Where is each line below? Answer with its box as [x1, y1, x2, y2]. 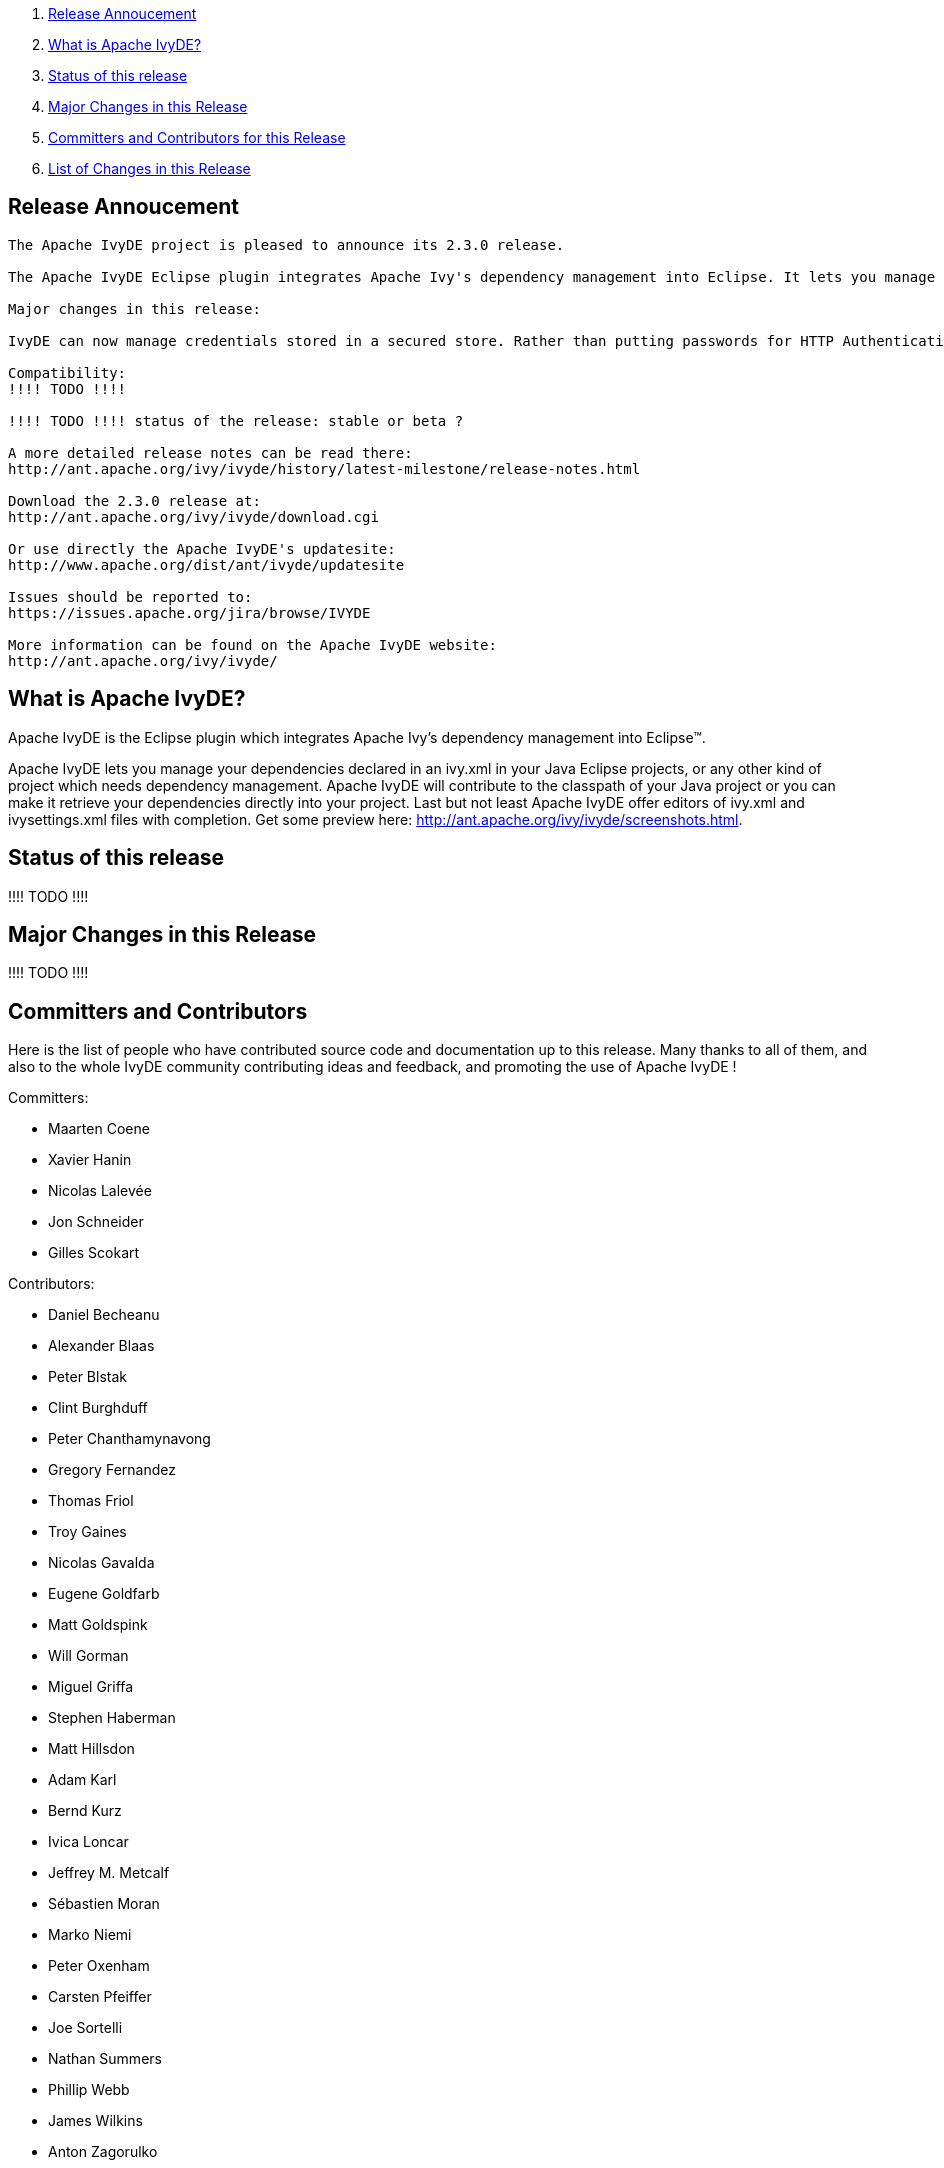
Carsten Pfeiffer [48, 1988, 152, 2006]
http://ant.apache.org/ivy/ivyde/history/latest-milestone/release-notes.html [8, 460, 641, 477]
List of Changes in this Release [48, 160, 251, 177]
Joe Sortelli [48, 2019, 123, 2037]
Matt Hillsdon [48, 1740, 135, 1758]
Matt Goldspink [48, 1616, 148, 1634]
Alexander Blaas [48, 1337, 155, 1355]
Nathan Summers [48, 2050, 162, 2068]
